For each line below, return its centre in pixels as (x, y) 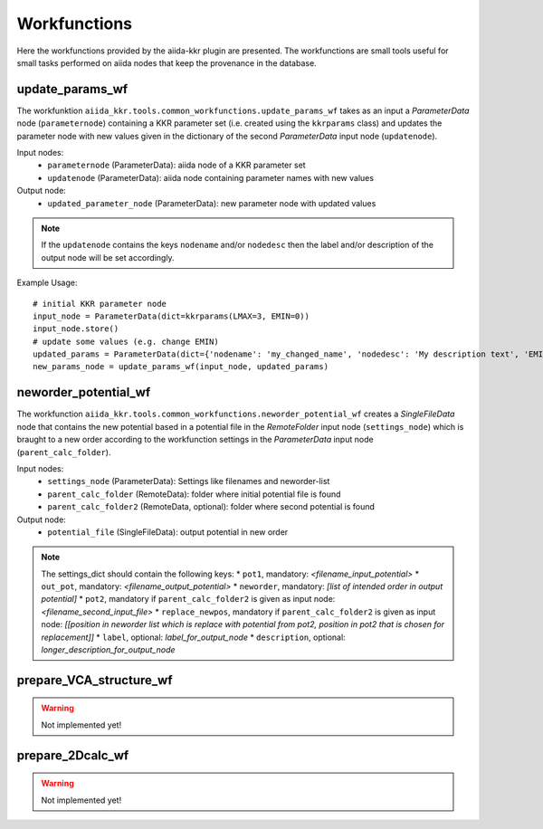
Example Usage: (47, 283)
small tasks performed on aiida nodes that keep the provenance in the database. (167, 62)
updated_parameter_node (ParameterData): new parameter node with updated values (212, 203)
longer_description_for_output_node (108, 650)
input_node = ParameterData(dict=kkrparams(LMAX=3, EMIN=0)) (171, 316)
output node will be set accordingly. (108, 257)
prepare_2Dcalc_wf (73, 755)
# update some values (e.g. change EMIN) (126, 341)
